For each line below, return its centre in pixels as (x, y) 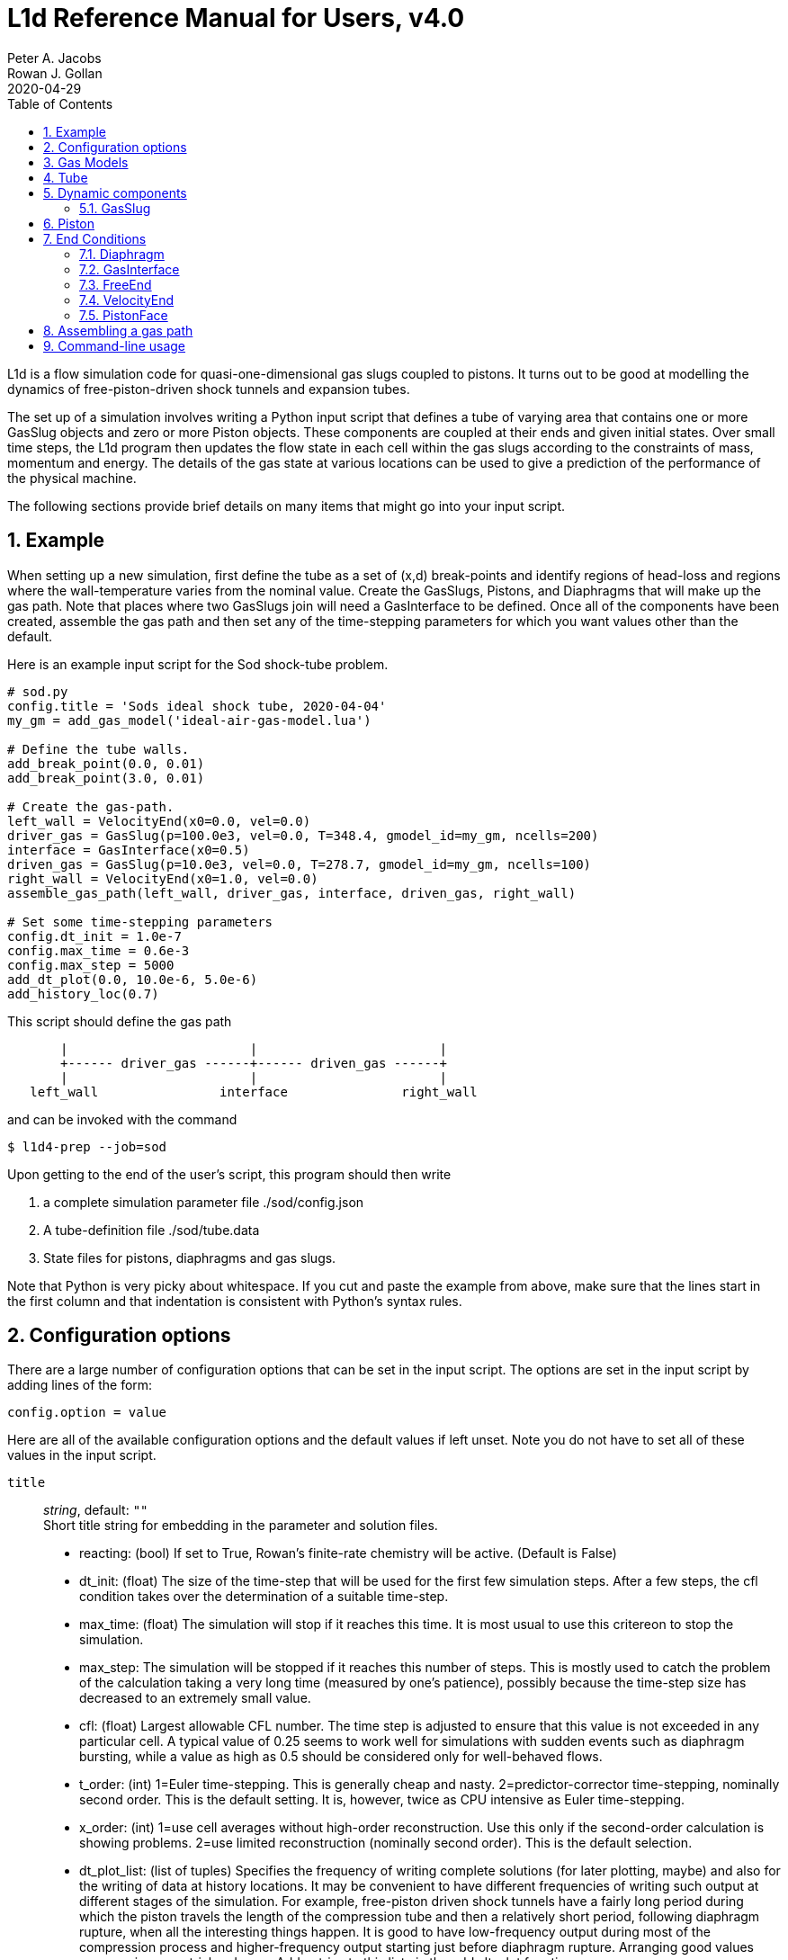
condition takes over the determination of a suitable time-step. (264, 1597)
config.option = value (87, 1413)
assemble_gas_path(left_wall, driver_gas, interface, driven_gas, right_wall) (292, 893)
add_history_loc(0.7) (83, 993)
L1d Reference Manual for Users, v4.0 (236, 18)
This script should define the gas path (120, 1021)
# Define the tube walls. (98, 749)
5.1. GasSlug (115, 208)
